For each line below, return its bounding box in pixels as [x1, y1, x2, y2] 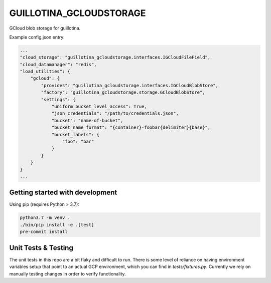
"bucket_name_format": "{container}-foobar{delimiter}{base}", [51, 125, 211, 130]
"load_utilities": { [20, 69, 70, 75]
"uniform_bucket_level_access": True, [51, 104, 148, 110]
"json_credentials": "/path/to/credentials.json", [51, 111, 179, 116]
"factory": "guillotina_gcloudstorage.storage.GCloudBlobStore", [41, 90, 205, 95]
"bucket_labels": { [51, 132, 100, 137]
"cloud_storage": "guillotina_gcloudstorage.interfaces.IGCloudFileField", [20, 55, 211, 60]
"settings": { [41, 97, 76, 102]
